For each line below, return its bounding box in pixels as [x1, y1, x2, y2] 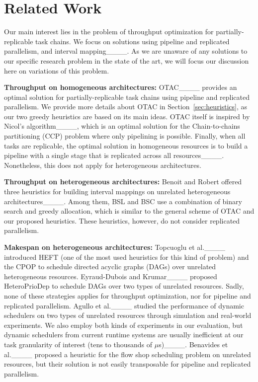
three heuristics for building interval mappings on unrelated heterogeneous [4, 186, 231, 197]
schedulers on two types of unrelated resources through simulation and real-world [4, 310, 252, 320]
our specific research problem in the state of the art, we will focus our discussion [4, 55, 249, 66]
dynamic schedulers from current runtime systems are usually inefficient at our [4, 329, 244, 340]
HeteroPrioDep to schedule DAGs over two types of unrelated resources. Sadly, [4, 281, 244, 291]
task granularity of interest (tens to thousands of [4, 339, 153, 349]
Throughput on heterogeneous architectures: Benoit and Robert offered [4, 176, 242, 187]
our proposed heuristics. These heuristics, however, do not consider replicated [4, 215, 240, 226]
